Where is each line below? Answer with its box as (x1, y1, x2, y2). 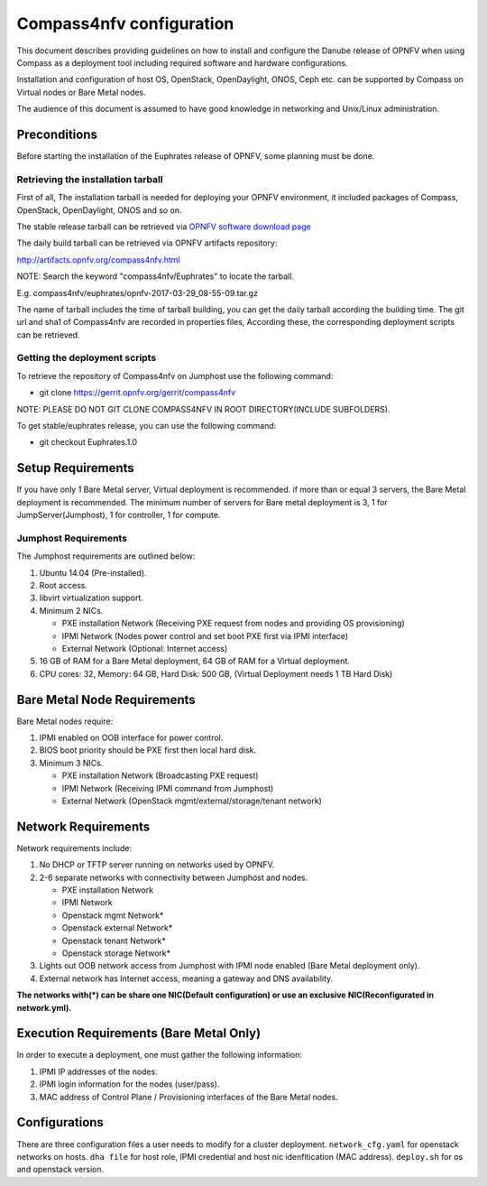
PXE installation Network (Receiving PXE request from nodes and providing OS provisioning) (61, 618, 405, 629)
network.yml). (16, 1002, 72, 1013)
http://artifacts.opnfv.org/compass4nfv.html (16, 254, 180, 265)
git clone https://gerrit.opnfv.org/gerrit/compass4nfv (39, 387, 236, 398)
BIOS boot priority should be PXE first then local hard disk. (39, 745, 257, 755)
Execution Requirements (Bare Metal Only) (16, 1025, 262, 1042)
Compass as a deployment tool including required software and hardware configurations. (16, 57, 348, 68)
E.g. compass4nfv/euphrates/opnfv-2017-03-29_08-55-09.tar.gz (16, 287, 259, 298)
